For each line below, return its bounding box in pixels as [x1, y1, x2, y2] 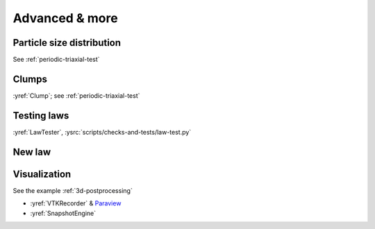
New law [12, 146, 51, 158]
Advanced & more [12, 10, 118, 26]
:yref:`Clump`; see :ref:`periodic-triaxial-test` [12, 91, 140, 100]
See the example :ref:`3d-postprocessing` [12, 186, 133, 194]
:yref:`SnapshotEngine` [30, 209, 97, 217]
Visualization [12, 168, 72, 180]
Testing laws [12, 110, 69, 121]
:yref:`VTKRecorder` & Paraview [30, 199, 122, 207]
